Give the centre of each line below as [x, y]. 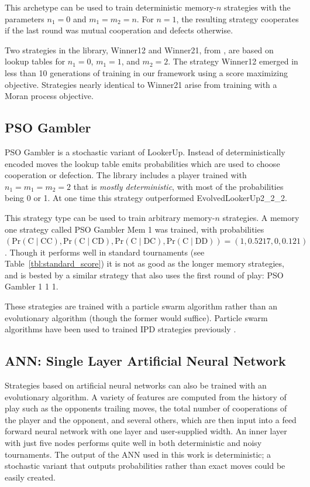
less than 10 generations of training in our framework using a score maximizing [147, 72]
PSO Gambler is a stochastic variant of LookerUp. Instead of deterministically [145, 151]
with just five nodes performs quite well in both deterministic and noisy [133, 443]
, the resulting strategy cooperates [237, 18]
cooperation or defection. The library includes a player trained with [126, 175]
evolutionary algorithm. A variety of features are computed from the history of [146, 396]
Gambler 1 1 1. [32, 286]
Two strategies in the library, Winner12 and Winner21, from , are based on [139, 50]
